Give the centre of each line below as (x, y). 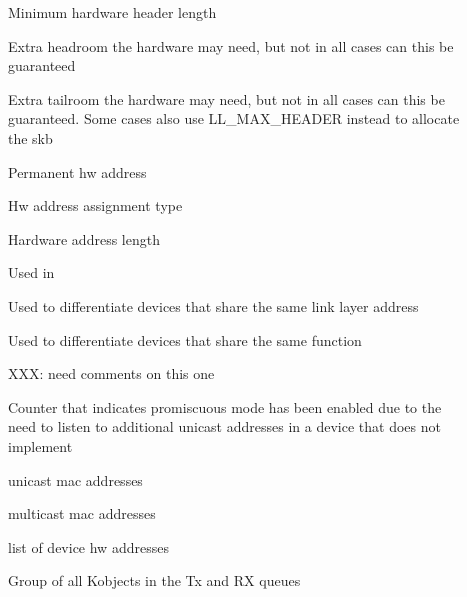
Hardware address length (84, 238)
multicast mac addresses (82, 513)
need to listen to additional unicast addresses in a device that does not (224, 426)
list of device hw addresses (88, 546)
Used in (31, 272)
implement (40, 445)
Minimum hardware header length (112, 12)
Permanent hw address (77, 171)
